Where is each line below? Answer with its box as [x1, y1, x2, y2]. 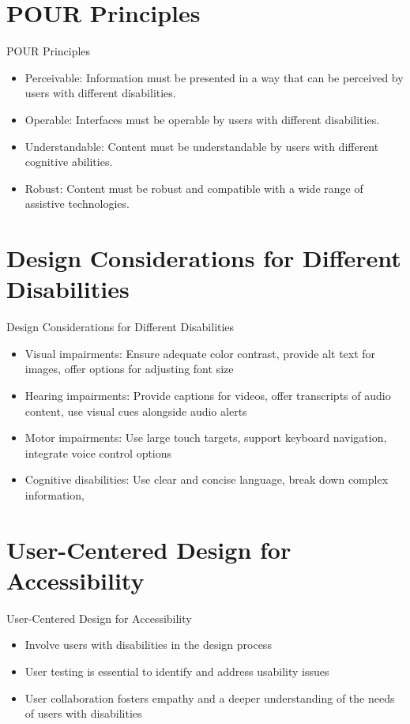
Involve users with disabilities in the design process [24, 636, 272, 653]
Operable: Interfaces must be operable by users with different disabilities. [24, 111, 380, 127]
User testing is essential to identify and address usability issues [24, 663, 329, 680]
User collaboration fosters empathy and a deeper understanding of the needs [24, 689, 395, 706]
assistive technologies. [24, 195, 130, 212]
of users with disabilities [24, 705, 142, 722]
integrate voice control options [24, 444, 172, 461]
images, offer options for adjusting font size [24, 360, 234, 377]
